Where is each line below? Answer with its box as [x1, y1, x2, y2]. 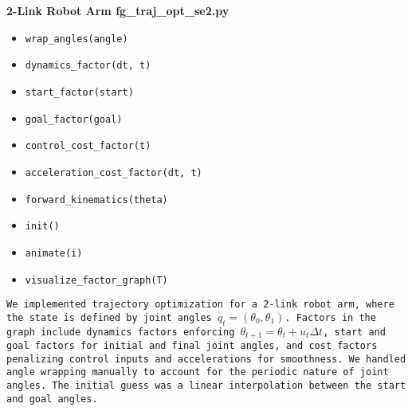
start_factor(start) [25, 86, 134, 98]
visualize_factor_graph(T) [25, 274, 168, 286]
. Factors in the [284, 311, 376, 323]
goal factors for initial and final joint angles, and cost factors [6, 340, 378, 352]
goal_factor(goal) [25, 113, 123, 125]
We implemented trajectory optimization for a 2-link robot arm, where [6, 299, 394, 311]
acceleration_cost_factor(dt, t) [25, 166, 202, 178]
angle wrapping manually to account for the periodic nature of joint [6, 366, 389, 378]
